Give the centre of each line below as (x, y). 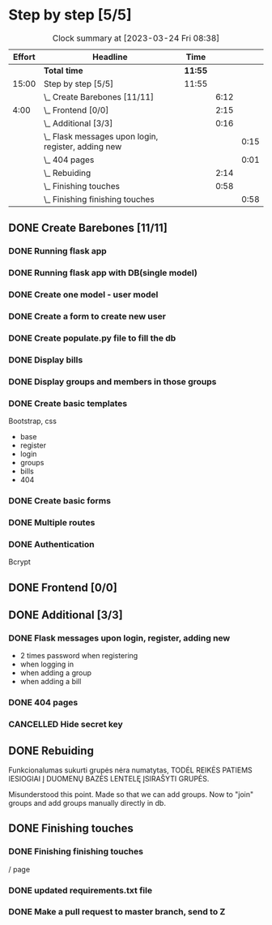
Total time (63, 71)
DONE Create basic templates (68, 403)
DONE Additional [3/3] (66, 615)
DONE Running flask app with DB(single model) (103, 273)
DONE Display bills (46, 360)
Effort (24, 57)
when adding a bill (51, 682)
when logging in (47, 664)
